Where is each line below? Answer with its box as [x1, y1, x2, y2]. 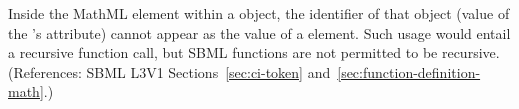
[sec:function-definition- [337, 61, 481, 82]
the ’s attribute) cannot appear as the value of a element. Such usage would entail [8, 22, 511, 43]
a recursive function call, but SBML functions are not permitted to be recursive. [8, 42, 500, 63]
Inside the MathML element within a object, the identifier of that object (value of [8, 3, 510, 23]
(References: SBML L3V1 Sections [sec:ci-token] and [8, 61, 331, 82]
